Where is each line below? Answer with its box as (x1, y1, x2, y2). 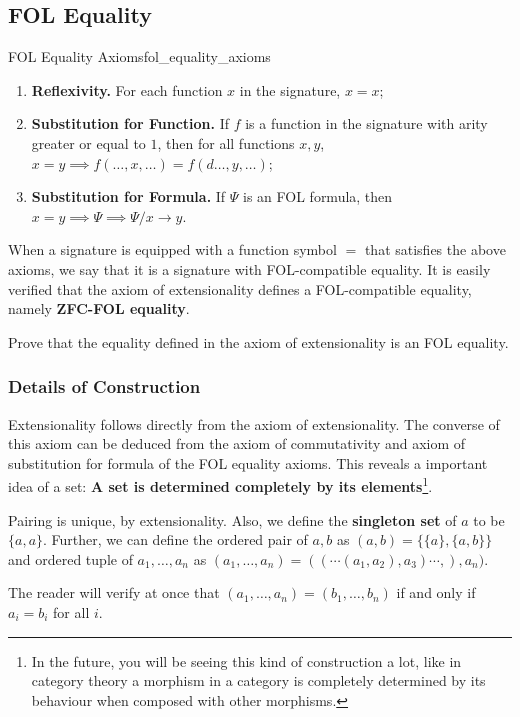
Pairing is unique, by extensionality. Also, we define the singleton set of (8, 509, 457, 530)
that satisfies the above (364, 239, 506, 260)
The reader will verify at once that (8, 582, 220, 603)
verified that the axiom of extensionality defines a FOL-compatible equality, (8, 278, 472, 299)
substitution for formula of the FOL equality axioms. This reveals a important (8, 452, 488, 473)
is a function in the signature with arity (245, 113, 488, 134)
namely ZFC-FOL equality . (8, 298, 190, 319)
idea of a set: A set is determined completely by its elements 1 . (8, 473, 433, 496)
